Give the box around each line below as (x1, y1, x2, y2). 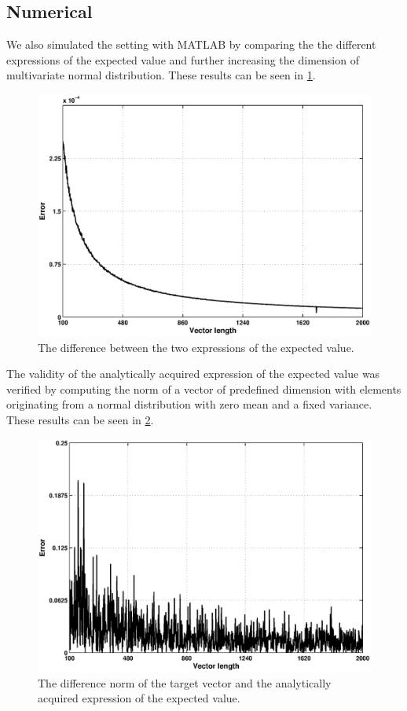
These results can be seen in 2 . (6, 412, 154, 428)
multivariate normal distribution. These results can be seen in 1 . (6, 67, 316, 83)
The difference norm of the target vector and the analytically (38, 674, 332, 691)
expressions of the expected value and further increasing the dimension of (6, 51, 359, 68)
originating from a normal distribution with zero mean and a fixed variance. (6, 396, 372, 412)
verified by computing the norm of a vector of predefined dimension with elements (6, 380, 401, 397)
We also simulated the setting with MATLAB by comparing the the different (6, 36, 376, 53)
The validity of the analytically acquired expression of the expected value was (6, 365, 380, 382)
